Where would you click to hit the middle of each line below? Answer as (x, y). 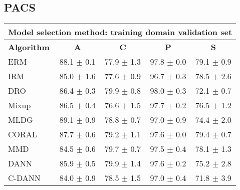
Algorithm (29, 47)
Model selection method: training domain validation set (120, 32)
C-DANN (24, 178)
